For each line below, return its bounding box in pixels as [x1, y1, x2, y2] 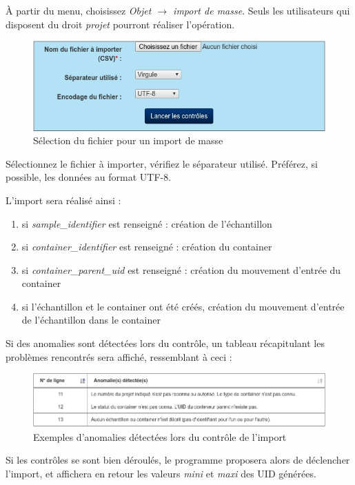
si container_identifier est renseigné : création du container [21, 239, 272, 254]
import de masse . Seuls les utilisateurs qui [173, 3, 350, 17]
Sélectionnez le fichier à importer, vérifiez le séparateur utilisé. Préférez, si [6, 156, 318, 170]
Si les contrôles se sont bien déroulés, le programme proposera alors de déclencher [6, 453, 350, 467]
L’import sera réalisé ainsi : [6, 192, 121, 207]
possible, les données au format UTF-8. [6, 170, 172, 184]
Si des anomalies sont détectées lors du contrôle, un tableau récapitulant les [6, 336, 325, 350]
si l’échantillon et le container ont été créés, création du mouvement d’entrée [21, 299, 345, 313]
